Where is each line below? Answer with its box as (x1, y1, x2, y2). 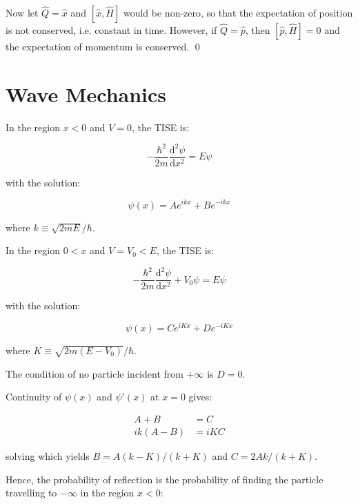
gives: (188, 389, 212, 404)
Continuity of (6, 389, 62, 404)
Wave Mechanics (6, 79, 167, 108)
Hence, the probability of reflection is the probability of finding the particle (6, 472, 324, 486)
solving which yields (6, 448, 90, 463)
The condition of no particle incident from (6, 366, 183, 380)
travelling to (6, 485, 57, 500)
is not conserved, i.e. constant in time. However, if (6, 23, 217, 37)
